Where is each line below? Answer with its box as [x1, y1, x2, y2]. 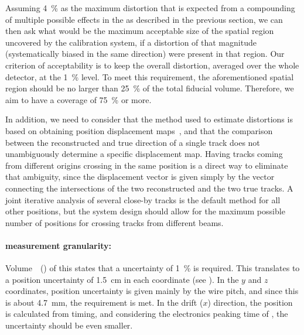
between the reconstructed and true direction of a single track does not [5, 136, 260, 148]
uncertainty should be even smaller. [5, 319, 133, 331]
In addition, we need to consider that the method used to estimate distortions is [5, 113, 293, 125]
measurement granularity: [5, 239, 111, 251]
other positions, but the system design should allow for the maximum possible [5, 205, 285, 217]
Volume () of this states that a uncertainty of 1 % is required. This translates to [5, 262, 300, 274]
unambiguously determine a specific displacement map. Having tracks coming [5, 148, 283, 160]
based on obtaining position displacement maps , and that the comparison [5, 124, 273, 136]
